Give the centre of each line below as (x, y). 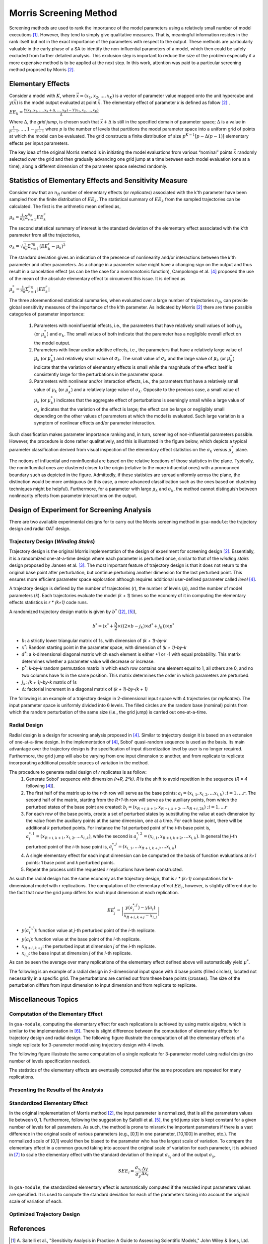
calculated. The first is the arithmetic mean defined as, (65, 206)
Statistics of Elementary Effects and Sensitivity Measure (99, 180)
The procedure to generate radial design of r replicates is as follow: (78, 772)
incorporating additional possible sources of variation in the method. (79, 763)
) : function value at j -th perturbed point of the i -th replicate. (95, 930)
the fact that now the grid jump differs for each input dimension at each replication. (94, 893)
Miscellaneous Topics (44, 999)
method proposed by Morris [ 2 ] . (42, 69)
